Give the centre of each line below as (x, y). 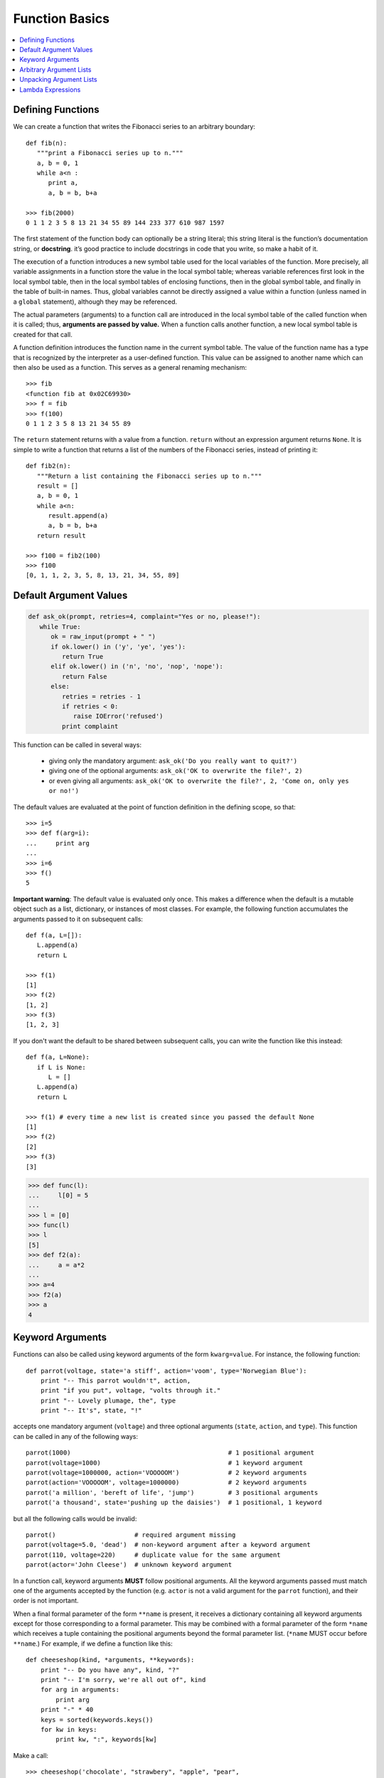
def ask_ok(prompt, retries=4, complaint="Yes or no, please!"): (144, 617)
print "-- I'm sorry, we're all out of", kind (123, 1680)
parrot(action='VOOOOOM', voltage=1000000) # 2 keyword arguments (166, 1482)
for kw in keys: (69, 1729)
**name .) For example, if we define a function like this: (93, 1644)
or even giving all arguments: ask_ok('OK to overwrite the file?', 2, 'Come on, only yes (199, 781)
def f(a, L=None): (58, 1057)
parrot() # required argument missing (131, 1535)
